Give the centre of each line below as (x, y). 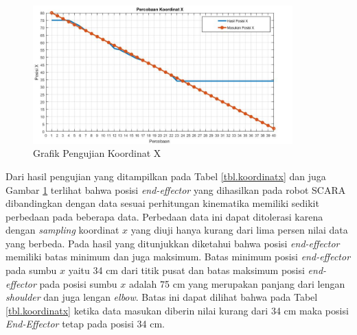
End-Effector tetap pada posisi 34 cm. (85, 324)
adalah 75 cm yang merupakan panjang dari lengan (237, 283)
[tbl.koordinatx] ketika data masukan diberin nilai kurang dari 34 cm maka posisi (177, 310)
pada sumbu (31, 270)
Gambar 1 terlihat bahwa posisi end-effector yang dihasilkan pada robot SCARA (176, 189)
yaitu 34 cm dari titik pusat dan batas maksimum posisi (186, 270)
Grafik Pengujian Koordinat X (97, 153)
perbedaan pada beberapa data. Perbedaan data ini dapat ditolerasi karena (164, 216)
